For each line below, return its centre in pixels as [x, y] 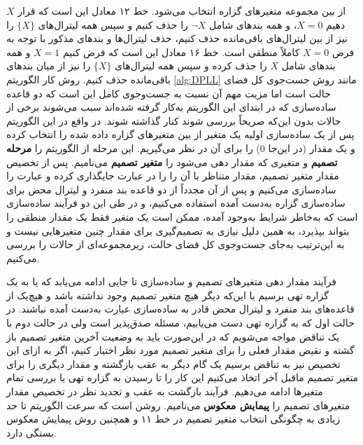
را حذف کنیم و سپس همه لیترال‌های [113, 24]
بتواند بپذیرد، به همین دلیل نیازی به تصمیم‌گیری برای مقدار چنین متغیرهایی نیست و [178, 230]
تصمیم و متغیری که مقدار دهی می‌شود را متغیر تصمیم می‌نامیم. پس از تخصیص [172, 162]
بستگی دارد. [31, 432]
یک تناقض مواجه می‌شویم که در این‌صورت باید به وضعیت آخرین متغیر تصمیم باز [173, 336]
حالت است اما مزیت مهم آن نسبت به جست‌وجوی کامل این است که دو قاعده [169, 93]
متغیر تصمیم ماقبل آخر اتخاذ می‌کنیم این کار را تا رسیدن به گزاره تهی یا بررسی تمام [183, 377]
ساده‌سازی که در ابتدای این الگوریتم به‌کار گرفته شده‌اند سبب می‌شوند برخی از [171, 107]
